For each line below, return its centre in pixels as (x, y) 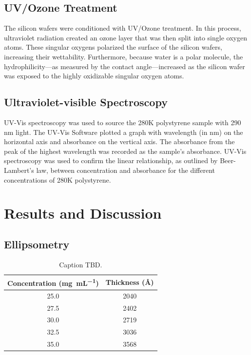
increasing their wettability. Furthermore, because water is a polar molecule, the (124, 56)
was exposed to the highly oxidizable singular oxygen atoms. (94, 76)
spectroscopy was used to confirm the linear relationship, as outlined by (111, 160)
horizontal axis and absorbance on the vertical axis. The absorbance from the (119, 141)
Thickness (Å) (130, 282)
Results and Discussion (83, 213)
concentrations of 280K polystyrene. (58, 179)
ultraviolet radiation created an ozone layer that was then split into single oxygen (125, 37)
